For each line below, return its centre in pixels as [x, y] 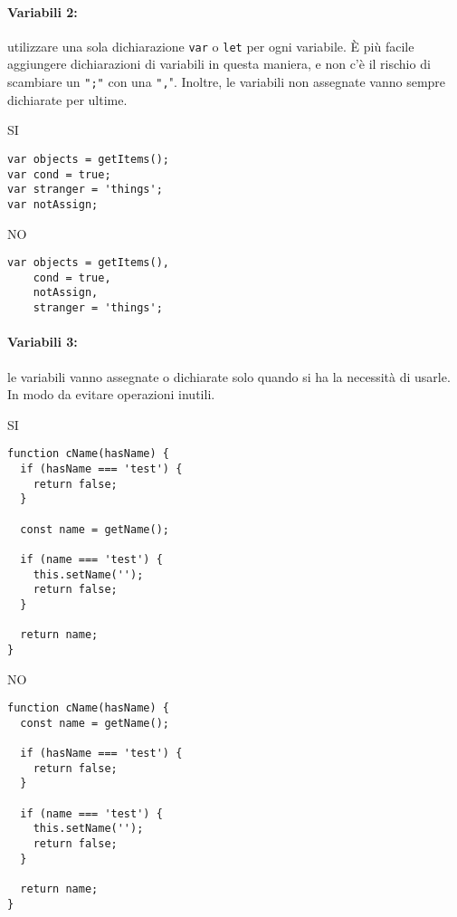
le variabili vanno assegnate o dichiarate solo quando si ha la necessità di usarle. [229, 376]
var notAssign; [53, 204]
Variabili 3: [43, 342]
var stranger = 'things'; [85, 190]
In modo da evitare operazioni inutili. [111, 394]
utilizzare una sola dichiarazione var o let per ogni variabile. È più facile [211, 46]
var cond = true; [59, 174]
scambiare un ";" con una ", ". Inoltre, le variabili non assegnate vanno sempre [227, 82]
